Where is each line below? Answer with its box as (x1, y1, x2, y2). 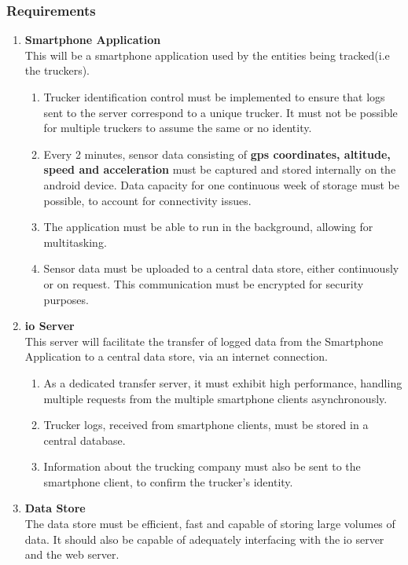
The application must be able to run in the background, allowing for (43, 218, 373, 235)
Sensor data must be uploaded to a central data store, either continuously (43, 260, 399, 277)
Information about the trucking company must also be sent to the (43, 458, 361, 475)
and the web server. (24, 546, 119, 563)
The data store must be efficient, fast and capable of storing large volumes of (24, 515, 395, 532)
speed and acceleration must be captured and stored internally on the (43, 161, 396, 178)
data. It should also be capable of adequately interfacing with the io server (24, 530, 384, 547)
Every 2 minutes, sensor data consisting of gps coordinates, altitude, (43, 145, 391, 162)
